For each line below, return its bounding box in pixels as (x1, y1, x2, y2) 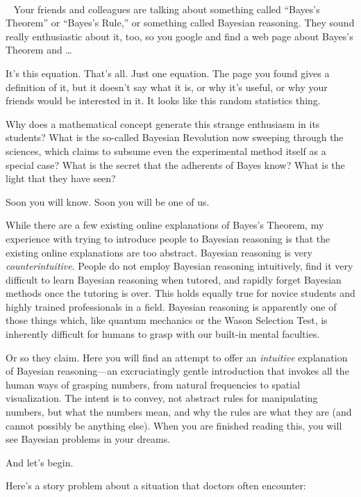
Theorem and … (6, 42, 72, 57)
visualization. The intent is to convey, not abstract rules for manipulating (6, 391, 318, 405)
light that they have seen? (6, 171, 116, 186)
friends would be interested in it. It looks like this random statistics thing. (6, 93, 321, 108)
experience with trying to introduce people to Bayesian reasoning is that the (6, 231, 330, 245)
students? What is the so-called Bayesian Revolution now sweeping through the (6, 130, 344, 145)
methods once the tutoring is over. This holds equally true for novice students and (6, 286, 355, 300)
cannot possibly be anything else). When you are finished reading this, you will (6, 418, 342, 432)
